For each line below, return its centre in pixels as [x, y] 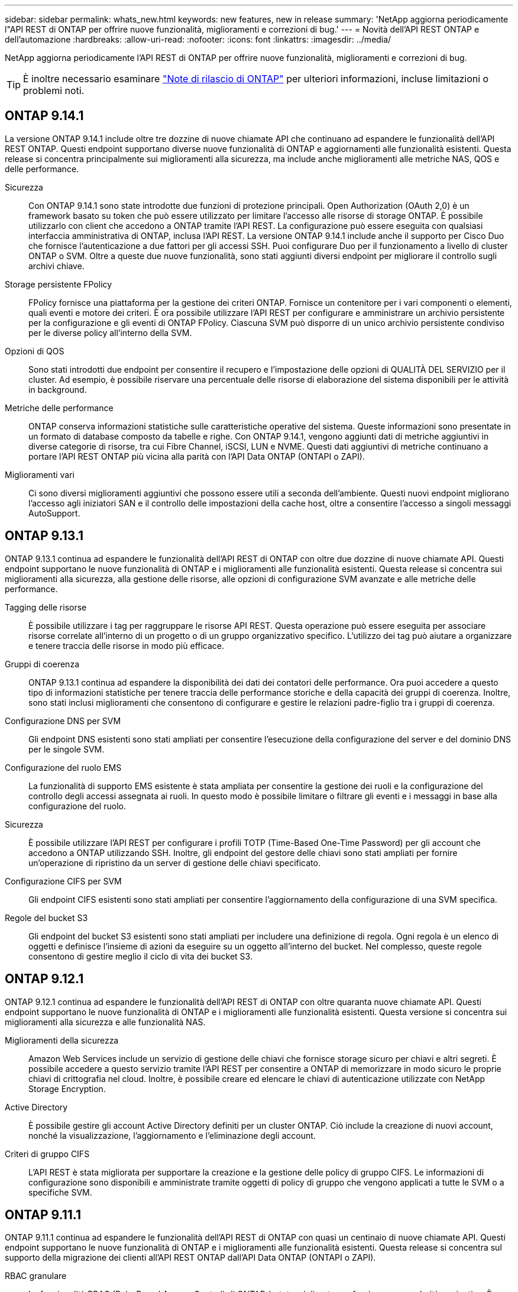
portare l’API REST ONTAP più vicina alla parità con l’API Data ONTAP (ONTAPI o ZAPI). [197, 456]
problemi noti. [54, 91]
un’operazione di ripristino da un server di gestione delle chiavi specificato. [174, 863]
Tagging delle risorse [46, 607]
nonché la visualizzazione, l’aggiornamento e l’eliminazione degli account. [172, 1135]
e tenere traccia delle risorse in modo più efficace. [127, 645]
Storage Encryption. [67, 1088]
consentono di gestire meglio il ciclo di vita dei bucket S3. [140, 956]
